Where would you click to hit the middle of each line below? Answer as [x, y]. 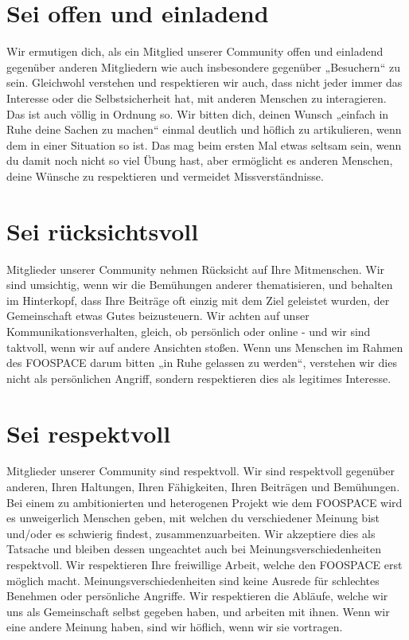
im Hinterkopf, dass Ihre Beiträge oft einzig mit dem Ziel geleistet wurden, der [198, 300]
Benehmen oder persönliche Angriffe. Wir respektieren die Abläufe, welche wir [197, 596]
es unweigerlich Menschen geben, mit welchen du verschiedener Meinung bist [193, 518]
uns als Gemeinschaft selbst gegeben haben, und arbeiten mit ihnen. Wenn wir [198, 611]
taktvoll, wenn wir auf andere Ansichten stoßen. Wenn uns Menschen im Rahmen [205, 347]
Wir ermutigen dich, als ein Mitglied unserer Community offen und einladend [195, 51]
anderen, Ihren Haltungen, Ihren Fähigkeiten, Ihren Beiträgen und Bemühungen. [203, 487]
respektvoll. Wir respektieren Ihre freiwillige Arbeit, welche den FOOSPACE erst [204, 565]
